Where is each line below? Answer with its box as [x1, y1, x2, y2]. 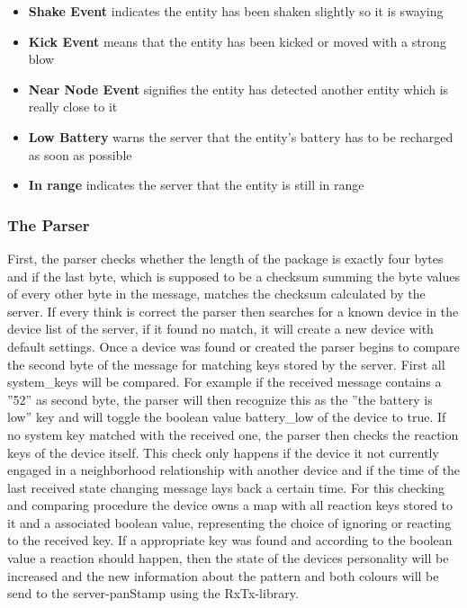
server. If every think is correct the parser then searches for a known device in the [7, 301, 459, 320]
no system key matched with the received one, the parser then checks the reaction [7, 425, 459, 443]
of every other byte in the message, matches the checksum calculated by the [7, 284, 426, 303]
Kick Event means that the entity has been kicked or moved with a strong [28, 31, 446, 50]
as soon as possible [28, 145, 132, 164]
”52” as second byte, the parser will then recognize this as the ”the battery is [7, 389, 433, 408]
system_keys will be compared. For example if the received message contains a [7, 372, 442, 391]
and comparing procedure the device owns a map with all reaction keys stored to [7, 496, 454, 514]
